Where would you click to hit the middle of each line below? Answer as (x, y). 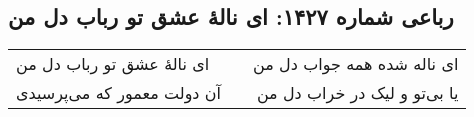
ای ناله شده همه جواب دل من (356, 64)
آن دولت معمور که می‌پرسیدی (119, 93)
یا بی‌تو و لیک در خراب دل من (357, 93)
